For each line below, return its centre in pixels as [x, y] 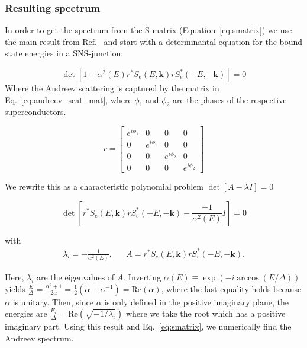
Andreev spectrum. [39, 338]
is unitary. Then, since [53, 301]
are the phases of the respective [230, 99]
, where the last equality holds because [231, 288]
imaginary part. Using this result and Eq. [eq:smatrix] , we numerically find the [148, 326]
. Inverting [142, 277]
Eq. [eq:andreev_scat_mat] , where [68, 99]
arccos [248, 278]
